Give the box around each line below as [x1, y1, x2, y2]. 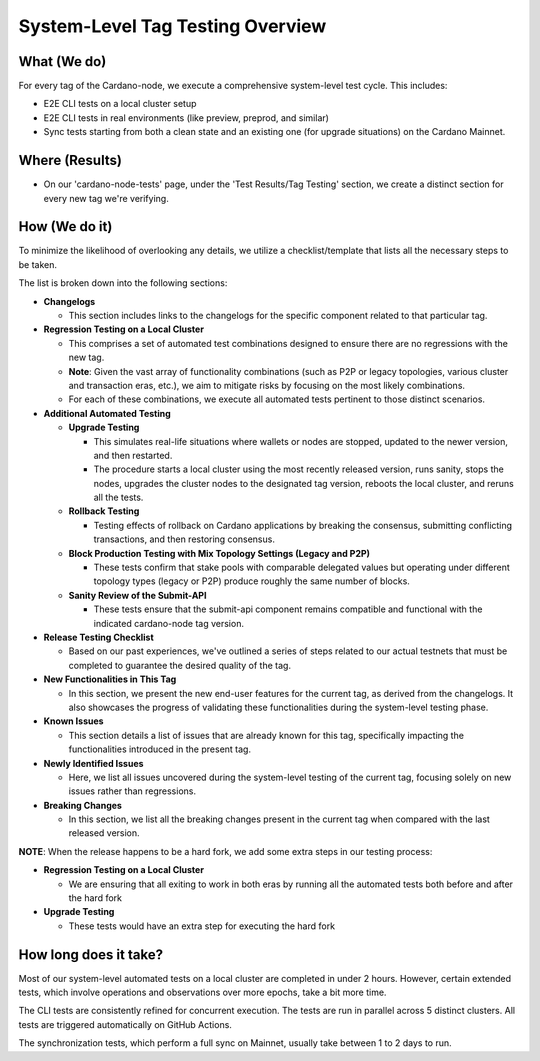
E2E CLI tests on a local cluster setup [43, 98, 197, 110]
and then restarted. [93, 449, 173, 461]
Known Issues [43, 715, 104, 727]
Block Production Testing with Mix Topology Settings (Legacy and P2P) [68, 547, 370, 559]
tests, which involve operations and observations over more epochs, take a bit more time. [18, 986, 387, 999]
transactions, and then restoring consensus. [93, 533, 275, 545]
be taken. [18, 258, 58, 270]
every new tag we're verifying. [43, 192, 169, 204]
